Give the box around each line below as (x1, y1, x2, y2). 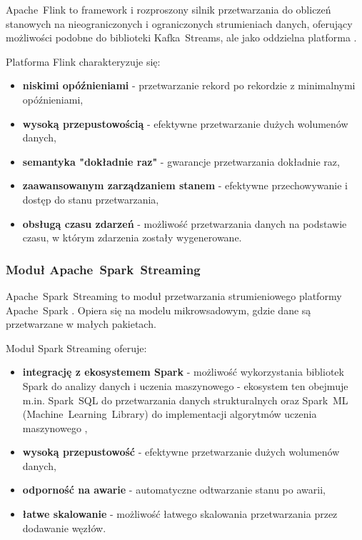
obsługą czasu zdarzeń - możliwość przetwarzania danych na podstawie (22, 216, 347, 231)
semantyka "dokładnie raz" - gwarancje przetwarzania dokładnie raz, (22, 154, 340, 169)
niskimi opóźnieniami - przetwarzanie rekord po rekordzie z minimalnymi (22, 78, 356, 93)
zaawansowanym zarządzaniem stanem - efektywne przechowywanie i (22, 178, 348, 193)
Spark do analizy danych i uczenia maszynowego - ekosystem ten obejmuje (22, 378, 348, 393)
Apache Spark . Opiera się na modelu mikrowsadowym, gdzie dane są (6, 302, 311, 317)
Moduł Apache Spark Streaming (6, 260, 201, 278)
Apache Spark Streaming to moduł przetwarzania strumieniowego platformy (6, 288, 342, 303)
